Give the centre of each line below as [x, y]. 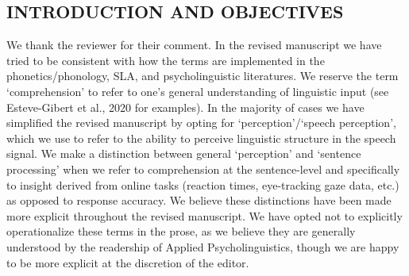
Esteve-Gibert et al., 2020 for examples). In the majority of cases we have [185, 107]
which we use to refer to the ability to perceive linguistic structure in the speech [201, 138]
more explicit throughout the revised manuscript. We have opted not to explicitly [204, 215]
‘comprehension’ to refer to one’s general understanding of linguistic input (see [198, 91]
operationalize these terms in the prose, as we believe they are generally [181, 231]
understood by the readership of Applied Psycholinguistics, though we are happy [203, 246]
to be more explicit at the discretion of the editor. [128, 262]
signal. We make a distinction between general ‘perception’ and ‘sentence [184, 153]
